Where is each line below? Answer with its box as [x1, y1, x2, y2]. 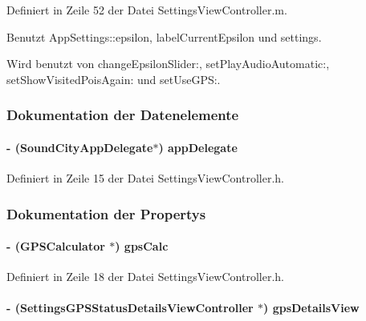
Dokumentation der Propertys [6, 203, 206, 223]
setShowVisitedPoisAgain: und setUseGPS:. [6, 70, 221, 87]
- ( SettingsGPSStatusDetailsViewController [6, 299, 254, 316]
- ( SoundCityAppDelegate [6, 138, 153, 155]
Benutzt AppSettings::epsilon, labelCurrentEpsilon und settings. [6, 28, 322, 45]
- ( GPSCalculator [6, 238, 105, 255]
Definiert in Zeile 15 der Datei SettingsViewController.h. [6, 170, 284, 187]
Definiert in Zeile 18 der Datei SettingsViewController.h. [6, 268, 284, 285]
